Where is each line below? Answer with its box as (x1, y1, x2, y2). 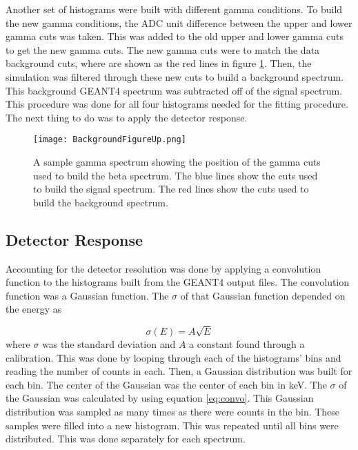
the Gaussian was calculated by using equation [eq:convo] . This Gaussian (6, 391, 314, 405)
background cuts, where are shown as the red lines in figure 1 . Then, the (6, 56, 312, 70)
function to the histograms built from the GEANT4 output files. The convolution (6, 275, 350, 289)
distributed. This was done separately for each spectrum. (6, 431, 246, 446)
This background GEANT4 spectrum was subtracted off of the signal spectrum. (6, 83, 343, 97)
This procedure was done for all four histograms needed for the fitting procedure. (6, 97, 348, 111)
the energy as (6, 302, 62, 316)
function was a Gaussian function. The (6, 288, 169, 302)
